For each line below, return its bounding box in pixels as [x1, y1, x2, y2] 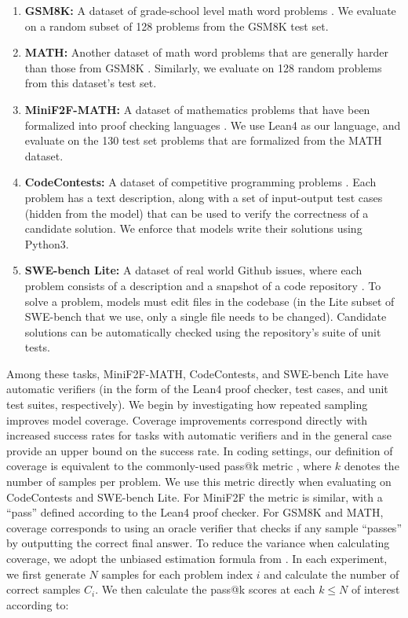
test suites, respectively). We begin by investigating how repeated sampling [6, 396, 368, 413]
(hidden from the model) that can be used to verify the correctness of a [24, 204, 369, 221]
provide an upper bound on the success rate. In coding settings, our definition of [6, 442, 393, 458]
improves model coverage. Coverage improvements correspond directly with [6, 411, 368, 428]
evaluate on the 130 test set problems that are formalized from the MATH [24, 132, 382, 149]
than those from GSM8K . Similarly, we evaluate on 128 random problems [24, 59, 382, 75]
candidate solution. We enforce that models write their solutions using [24, 220, 362, 237]
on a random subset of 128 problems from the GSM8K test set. [24, 17, 329, 34]
